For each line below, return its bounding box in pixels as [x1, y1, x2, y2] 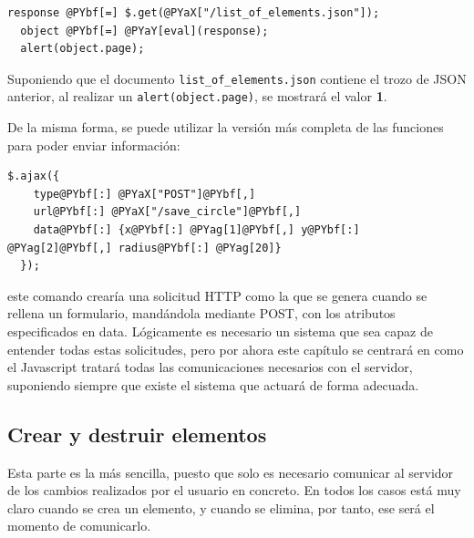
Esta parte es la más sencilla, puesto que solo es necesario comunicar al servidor [7, 462, 454, 481]
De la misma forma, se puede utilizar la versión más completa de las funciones [7, 118, 444, 137]
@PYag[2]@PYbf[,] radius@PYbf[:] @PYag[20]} [7, 241, 282, 254]
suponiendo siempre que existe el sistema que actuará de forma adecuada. [7, 375, 419, 394]
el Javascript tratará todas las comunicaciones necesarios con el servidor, [7, 357, 413, 377]
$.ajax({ [7, 170, 60, 183]
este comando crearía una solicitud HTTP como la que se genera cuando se [7, 285, 428, 305]
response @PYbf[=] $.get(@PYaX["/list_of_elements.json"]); [7, 6, 380, 19]
